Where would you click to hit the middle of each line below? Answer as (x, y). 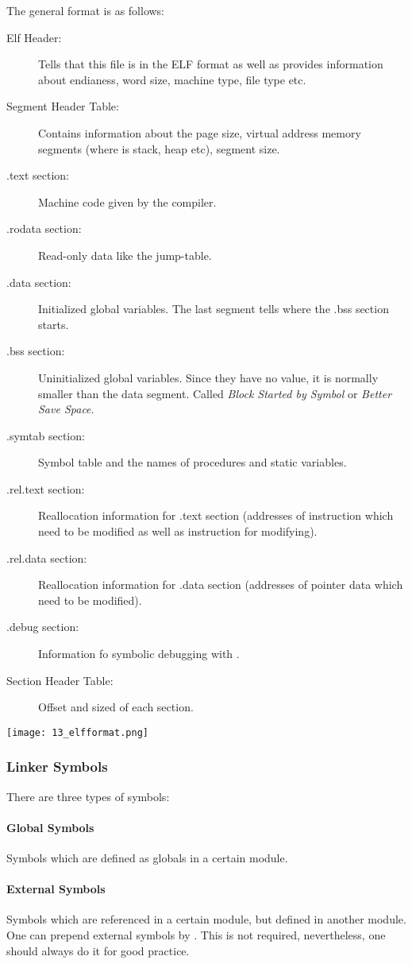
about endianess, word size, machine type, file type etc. (172, 79)
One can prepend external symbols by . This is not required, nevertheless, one (196, 935)
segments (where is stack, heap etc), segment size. (159, 148)
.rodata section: (44, 228)
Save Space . (66, 409)
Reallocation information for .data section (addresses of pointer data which (221, 585)
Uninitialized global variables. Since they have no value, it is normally (208, 377)
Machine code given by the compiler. (127, 201)
